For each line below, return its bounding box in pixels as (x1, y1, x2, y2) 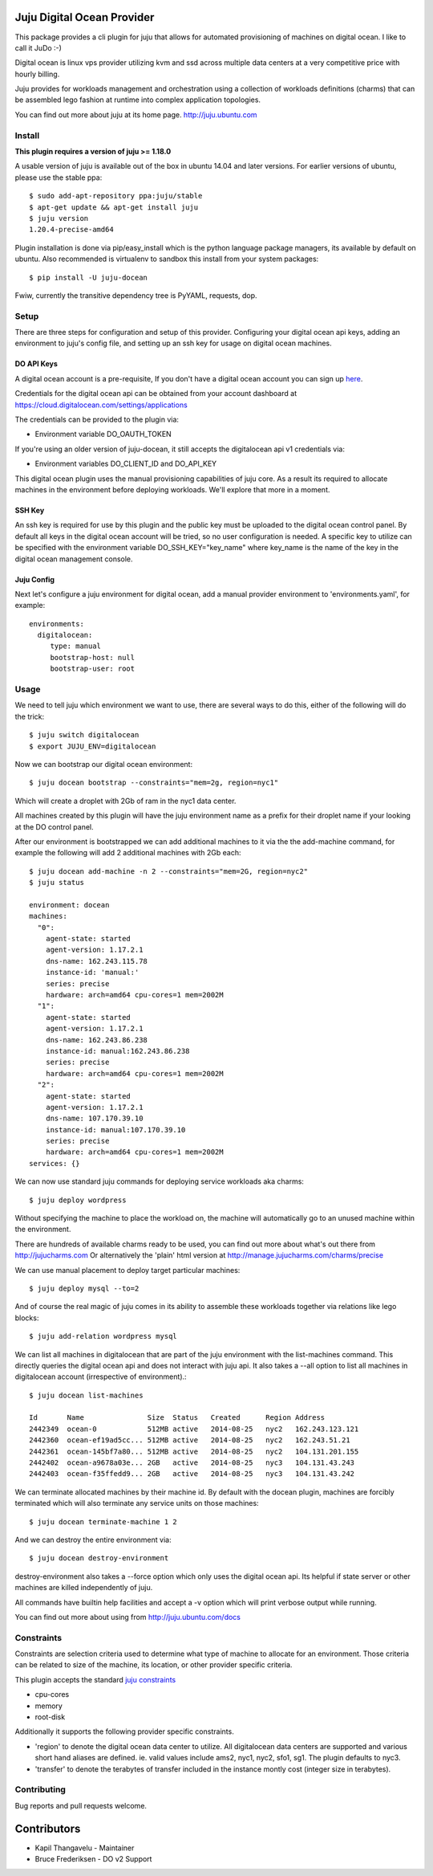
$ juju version (29, 214, 89, 222)
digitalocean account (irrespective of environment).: (14, 1372, 188, 1381)
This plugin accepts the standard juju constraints (14, 1674, 176, 1684)
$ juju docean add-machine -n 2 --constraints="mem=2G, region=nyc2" (29, 867, 309, 875)
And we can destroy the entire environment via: (14, 1535, 172, 1544)
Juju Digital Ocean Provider (14, 10, 155, 24)
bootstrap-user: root (50, 664, 136, 674)
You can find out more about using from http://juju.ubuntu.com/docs (14, 1612, 241, 1621)
